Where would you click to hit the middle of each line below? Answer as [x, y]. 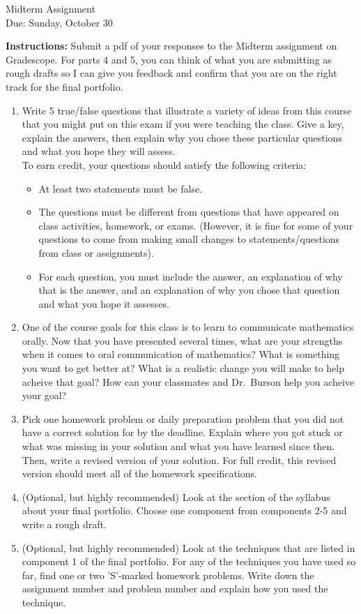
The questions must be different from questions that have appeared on [189, 212]
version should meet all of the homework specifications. [139, 473]
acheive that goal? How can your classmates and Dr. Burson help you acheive [188, 381]
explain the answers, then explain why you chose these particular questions [182, 137]
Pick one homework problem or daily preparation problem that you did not [183, 418]
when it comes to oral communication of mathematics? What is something [181, 354]
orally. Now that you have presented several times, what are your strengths [182, 340]
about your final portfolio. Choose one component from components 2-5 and [184, 510]
